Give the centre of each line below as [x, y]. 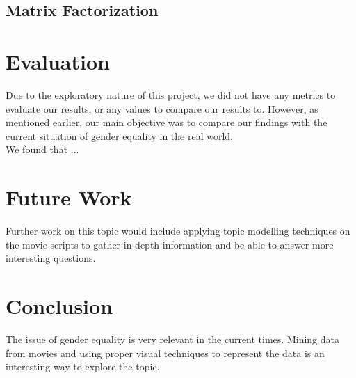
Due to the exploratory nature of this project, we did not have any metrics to [171, 94]
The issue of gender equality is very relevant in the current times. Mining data [172, 339]
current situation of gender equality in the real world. [119, 135]
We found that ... [42, 149]
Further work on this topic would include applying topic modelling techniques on [178, 230]
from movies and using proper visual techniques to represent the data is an [165, 353]
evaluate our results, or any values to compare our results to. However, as [162, 108]
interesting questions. [51, 258]
